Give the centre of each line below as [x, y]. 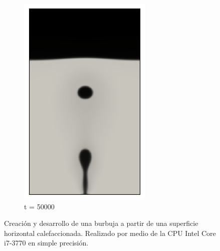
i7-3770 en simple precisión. [46, 243]
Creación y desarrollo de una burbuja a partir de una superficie [101, 223]
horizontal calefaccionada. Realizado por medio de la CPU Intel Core [110, 233]
